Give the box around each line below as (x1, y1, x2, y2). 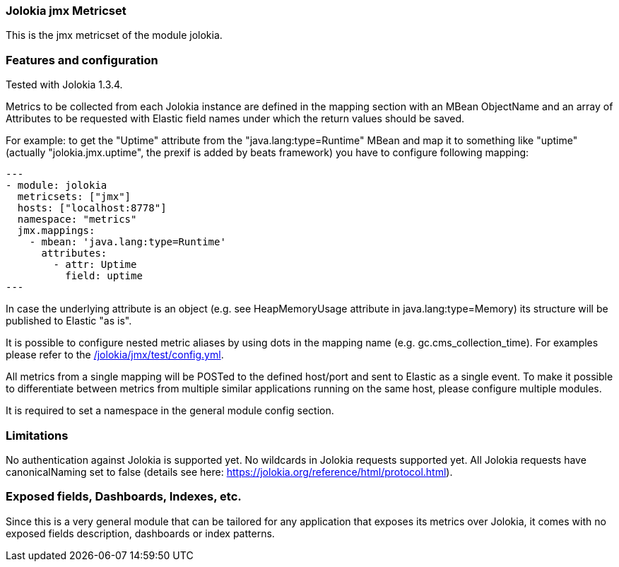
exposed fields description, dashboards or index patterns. (6, 527, 275, 539)
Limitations (6, 428, 69, 443)
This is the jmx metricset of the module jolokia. (6, 29, 223, 42)
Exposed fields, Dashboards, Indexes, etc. (6, 489, 242, 504)
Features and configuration (6, 52, 158, 67)
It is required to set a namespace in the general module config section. (6, 404, 334, 417)
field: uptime (65, 270, 143, 282)
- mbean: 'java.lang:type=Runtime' (29, 236, 226, 248)
